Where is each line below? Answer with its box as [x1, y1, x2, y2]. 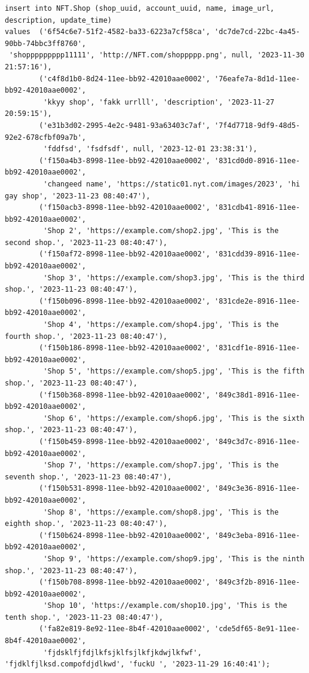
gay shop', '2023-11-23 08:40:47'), [5, 191, 151, 200]
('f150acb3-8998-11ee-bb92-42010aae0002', [39, 203, 210, 212]
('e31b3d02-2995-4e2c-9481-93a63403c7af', [39, 121, 210, 130]
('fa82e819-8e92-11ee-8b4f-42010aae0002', [39, 625, 210, 634]
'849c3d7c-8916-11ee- [214, 437, 300, 446]
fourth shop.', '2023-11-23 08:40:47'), [5, 332, 168, 341]
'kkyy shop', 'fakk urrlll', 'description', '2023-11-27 [43, 97, 275, 106]
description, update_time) [5, 16, 112, 25]
